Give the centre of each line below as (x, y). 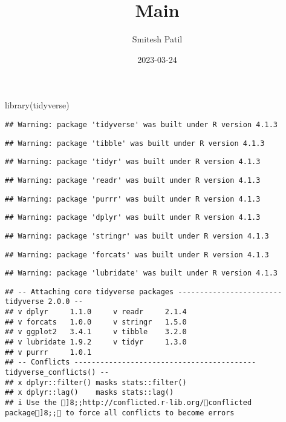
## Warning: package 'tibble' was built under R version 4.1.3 (135, 143)
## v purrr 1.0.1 (48, 352)
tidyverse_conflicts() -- (57, 373)
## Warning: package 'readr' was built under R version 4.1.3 (133, 180)
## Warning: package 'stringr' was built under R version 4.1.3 (137, 236)
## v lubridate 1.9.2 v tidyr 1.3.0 (96, 342)
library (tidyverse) (37, 105)
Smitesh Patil (157, 39)
